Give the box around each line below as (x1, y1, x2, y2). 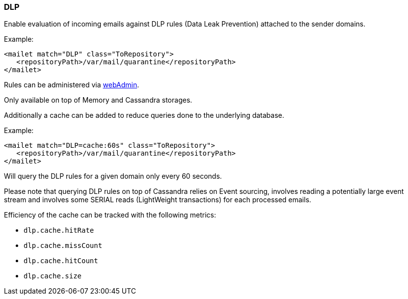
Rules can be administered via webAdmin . (4, 81, 139, 89)
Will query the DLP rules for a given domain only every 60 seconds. (4, 172, 222, 181)
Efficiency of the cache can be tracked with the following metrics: (4, 211, 217, 219)
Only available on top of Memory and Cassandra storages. (4, 96, 192, 105)
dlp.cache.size (24, 272, 82, 280)
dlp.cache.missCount (24, 242, 103, 250)
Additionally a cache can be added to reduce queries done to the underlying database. (4, 111, 284, 120)
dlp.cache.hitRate (24, 226, 94, 235)
